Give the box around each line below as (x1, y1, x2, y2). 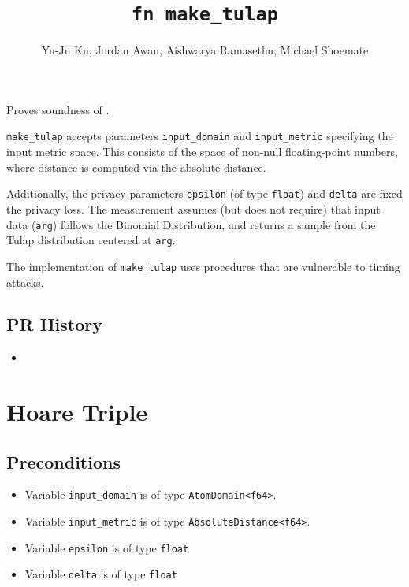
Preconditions (6, 449, 121, 474)
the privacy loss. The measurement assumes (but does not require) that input (6, 200, 381, 217)
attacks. (6, 273, 44, 290)
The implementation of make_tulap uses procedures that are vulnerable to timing (6, 258, 400, 274)
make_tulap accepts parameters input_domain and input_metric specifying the (6, 128, 393, 144)
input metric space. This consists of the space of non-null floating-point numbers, (6, 143, 398, 160)
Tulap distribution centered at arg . (6, 232, 176, 248)
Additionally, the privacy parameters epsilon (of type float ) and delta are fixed (6, 185, 403, 202)
